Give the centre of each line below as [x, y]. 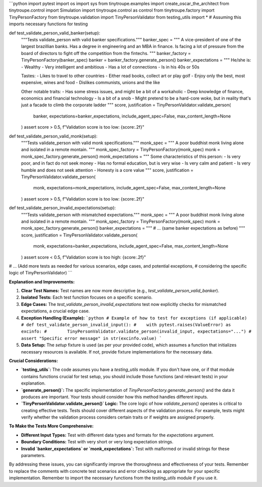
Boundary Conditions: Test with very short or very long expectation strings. [97, 442]
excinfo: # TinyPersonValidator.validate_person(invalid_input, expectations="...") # [136, 332]
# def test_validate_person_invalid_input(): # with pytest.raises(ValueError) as [126, 325]
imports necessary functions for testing [49, 24]
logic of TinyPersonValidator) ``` [41, 273]
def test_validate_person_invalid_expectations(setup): [62, 208]
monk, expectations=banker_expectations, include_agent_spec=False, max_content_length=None [131, 246]
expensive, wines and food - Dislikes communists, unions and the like [90, 83]
